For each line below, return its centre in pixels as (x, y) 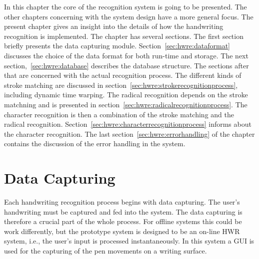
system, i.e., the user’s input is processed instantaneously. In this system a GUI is (129, 241)
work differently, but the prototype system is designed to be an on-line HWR (122, 231)
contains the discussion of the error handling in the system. (95, 143)
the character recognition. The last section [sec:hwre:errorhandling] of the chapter (129, 133)
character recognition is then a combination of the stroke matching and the (119, 114)
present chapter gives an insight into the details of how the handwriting (114, 26)
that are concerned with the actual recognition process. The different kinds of (123, 75)
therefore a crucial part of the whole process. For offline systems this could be (123, 221)
